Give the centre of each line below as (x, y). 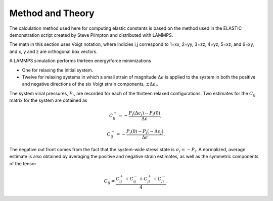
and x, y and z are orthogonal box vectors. (54, 51)
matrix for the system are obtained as (48, 100)
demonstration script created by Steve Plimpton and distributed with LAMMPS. (91, 35)
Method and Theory (52, 13)
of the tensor (23, 163)
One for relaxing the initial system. (58, 70)
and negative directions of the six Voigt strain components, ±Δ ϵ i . (90, 85)
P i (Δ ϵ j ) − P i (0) (145, 113)
